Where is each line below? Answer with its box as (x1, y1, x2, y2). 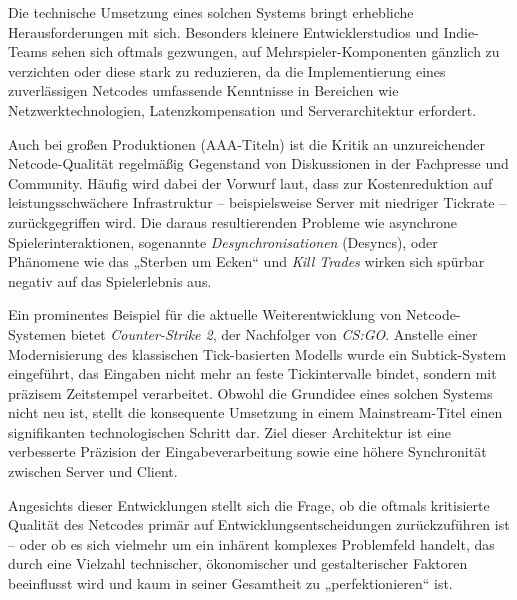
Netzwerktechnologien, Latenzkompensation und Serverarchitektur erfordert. (8, 99, 477, 120)
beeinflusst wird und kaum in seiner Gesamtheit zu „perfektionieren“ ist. (8, 573, 453, 594)
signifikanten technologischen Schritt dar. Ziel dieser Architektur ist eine (8, 421, 452, 442)
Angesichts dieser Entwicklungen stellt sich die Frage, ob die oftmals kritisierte (8, 494, 490, 515)
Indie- (443, 21, 479, 42)
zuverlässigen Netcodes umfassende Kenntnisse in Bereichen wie (8, 80, 399, 101)
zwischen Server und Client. (8, 461, 178, 482)
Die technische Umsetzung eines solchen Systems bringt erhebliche (8, 2, 414, 22)
